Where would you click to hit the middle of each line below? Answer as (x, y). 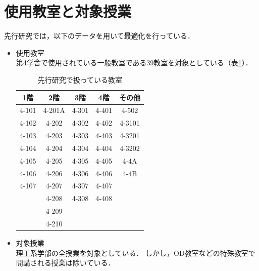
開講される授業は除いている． (65, 263)
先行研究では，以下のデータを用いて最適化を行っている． (99, 36)
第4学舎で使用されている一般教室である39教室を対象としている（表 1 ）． (134, 63)
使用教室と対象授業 (68, 11)
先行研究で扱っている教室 (80, 79)
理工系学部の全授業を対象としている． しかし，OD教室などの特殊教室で (136, 253)
